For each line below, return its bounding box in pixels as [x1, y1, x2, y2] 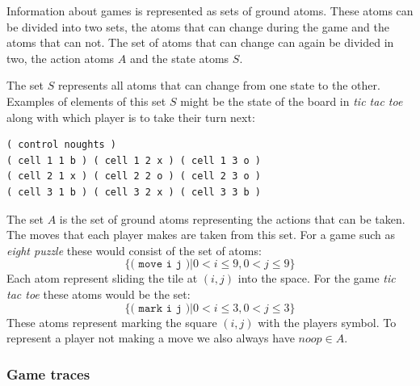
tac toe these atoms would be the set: [6, 285, 191, 302]
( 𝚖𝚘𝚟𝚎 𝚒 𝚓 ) [130, 258, 191, 271]
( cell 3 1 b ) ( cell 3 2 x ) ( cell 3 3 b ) [6, 186, 261, 198]
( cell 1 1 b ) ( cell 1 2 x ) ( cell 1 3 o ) [6, 154, 261, 166]
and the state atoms [129, 49, 229, 66]
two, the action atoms [6, 49, 115, 66]
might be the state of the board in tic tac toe [180, 92, 403, 109]
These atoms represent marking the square [6, 313, 217, 330]
